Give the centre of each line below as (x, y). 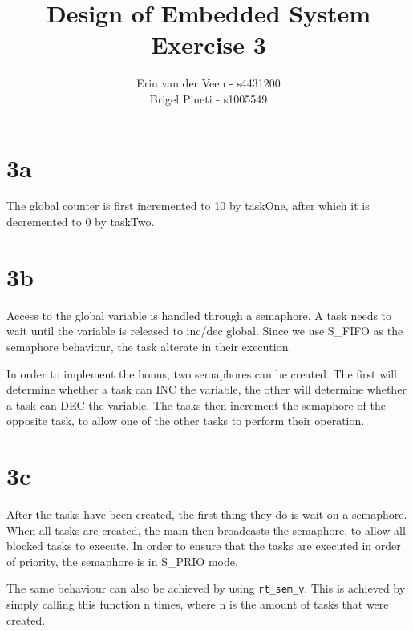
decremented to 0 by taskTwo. (81, 222)
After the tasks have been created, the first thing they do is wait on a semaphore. (207, 514)
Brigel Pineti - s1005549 (209, 98)
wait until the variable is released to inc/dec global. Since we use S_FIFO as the (205, 331)
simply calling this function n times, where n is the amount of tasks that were (198, 604)
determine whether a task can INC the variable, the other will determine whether (206, 389)
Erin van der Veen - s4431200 (209, 83)
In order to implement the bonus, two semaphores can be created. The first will (202, 373)
